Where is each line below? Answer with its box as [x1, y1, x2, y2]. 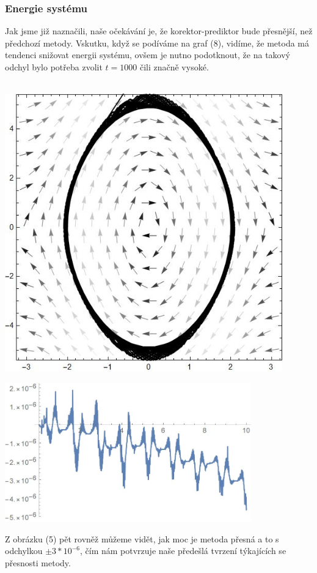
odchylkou [5, 544, 43, 557]
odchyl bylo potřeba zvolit [5, 61, 103, 73]
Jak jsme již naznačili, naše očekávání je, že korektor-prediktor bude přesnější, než [5, 24, 313, 37]
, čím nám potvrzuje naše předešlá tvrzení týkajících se [80, 544, 286, 557]
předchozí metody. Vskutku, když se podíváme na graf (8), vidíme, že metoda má [5, 36, 310, 49]
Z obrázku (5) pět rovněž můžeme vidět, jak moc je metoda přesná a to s [5, 532, 279, 545]
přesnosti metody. [5, 556, 71, 569]
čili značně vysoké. [139, 61, 209, 73]
